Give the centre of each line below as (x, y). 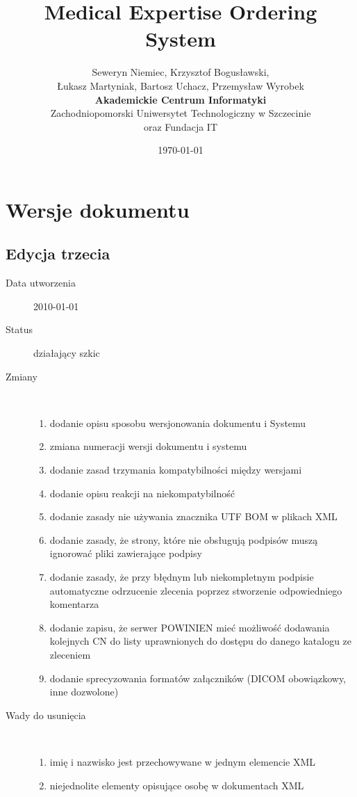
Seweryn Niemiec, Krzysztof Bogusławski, (181, 72)
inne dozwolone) (84, 692)
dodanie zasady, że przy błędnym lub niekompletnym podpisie (182, 576)
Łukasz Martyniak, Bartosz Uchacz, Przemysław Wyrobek (181, 85)
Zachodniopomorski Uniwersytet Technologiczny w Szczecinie (181, 113)
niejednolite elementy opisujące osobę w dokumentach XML (177, 785)
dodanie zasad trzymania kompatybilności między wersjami (176, 470)
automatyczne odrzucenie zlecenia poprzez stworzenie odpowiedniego (196, 590)
